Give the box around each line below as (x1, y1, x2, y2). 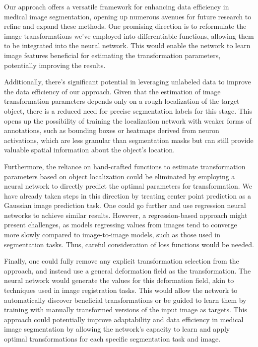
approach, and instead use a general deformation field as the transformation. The (4, 265, 251, 276)
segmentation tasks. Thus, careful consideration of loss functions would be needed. (4, 239, 254, 249)
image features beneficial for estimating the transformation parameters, (4, 50, 221, 60)
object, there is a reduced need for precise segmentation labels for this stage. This (4, 105, 253, 116)
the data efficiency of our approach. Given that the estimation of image (4, 86, 221, 96)
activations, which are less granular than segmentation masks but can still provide (4, 135, 254, 145)
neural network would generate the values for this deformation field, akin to (4, 275, 234, 285)
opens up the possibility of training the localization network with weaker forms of (4, 115, 252, 126)
